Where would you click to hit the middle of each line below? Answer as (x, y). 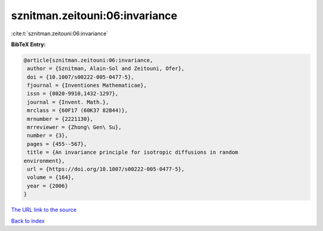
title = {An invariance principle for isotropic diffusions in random (133, 152)
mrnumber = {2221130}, (60, 119)
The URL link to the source (44, 210)
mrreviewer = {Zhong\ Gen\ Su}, (74, 127)
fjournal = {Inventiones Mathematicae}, (87, 86)
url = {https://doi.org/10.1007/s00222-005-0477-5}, (106, 169)
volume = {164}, (51, 177)
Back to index (28, 221)
